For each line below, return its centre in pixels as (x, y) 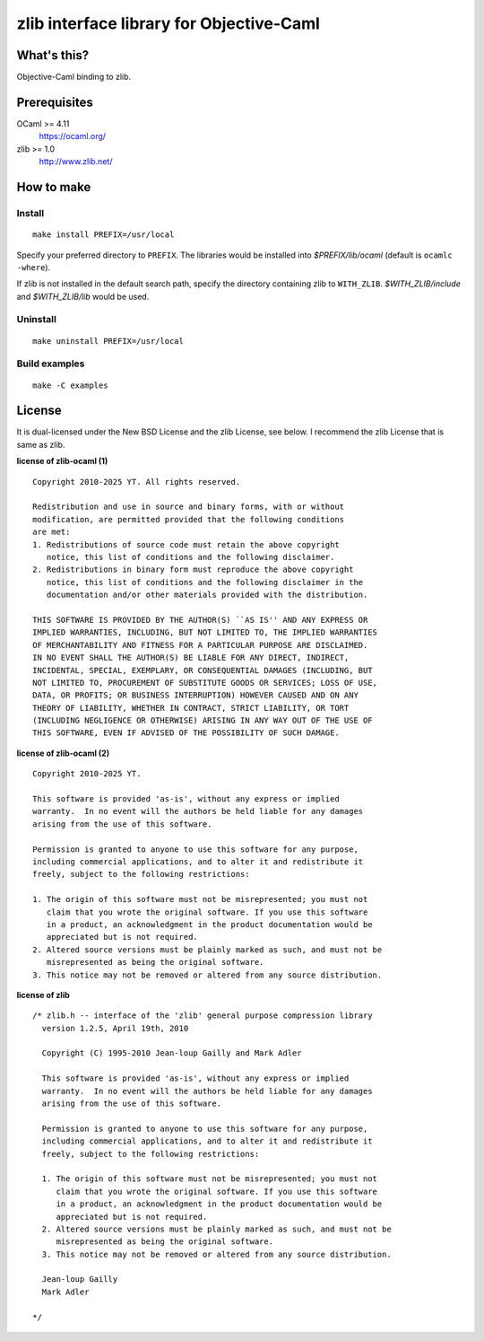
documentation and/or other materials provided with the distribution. (207, 595)
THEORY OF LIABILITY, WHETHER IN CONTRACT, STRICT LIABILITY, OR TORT (191, 708)
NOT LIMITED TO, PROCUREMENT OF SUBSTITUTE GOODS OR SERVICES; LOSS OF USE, (205, 683)
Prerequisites (55, 102)
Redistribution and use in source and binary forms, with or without (189, 507)
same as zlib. (41, 444)
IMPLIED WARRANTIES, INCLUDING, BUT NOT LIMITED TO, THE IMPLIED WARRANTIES (205, 632)
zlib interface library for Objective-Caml (168, 23)
